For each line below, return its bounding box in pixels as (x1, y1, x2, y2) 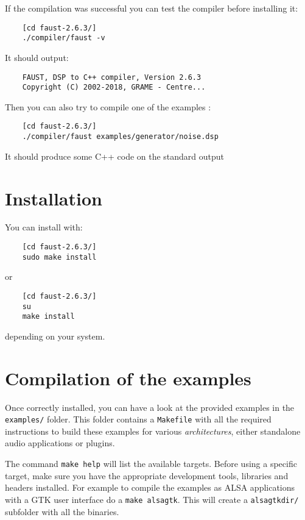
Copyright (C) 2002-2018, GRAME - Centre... (22, 83, 206, 92)
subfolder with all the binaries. (5, 505, 119, 518)
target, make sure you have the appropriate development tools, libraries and (5, 469, 289, 482)
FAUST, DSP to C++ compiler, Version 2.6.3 (22, 73, 202, 82)
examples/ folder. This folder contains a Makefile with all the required (5, 413, 272, 426)
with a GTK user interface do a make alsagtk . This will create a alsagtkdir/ (5, 493, 299, 505)
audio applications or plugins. (5, 436, 115, 449)
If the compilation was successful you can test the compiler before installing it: (5, 2, 298, 14)
